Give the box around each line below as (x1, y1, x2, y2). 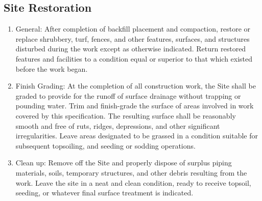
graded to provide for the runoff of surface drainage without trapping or (15, 90, 241, 101)
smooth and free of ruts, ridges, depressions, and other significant (15, 120, 220, 131)
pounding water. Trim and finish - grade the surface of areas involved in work (15, 100, 254, 111)
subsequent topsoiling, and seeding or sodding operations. (15, 140, 196, 151)
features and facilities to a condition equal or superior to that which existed (15, 53, 253, 64)
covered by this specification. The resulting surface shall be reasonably (15, 110, 236, 121)
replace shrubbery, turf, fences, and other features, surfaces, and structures (15, 33, 250, 44)
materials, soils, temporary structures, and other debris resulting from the (15, 167, 247, 178)
